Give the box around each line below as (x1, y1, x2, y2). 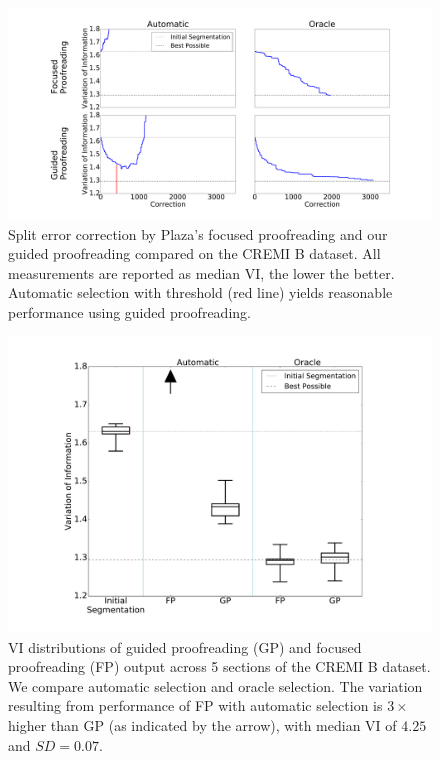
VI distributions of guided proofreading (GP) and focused (8, 636, 362, 657)
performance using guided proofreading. (8, 301, 251, 322)
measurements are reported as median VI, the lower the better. (8, 262, 395, 283)
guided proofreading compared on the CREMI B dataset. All (8, 243, 381, 264)
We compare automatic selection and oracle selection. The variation (8, 675, 423, 696)
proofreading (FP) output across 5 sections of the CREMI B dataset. (8, 656, 431, 677)
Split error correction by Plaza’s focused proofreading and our (8, 223, 388, 244)
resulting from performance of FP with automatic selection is (8, 695, 383, 716)
